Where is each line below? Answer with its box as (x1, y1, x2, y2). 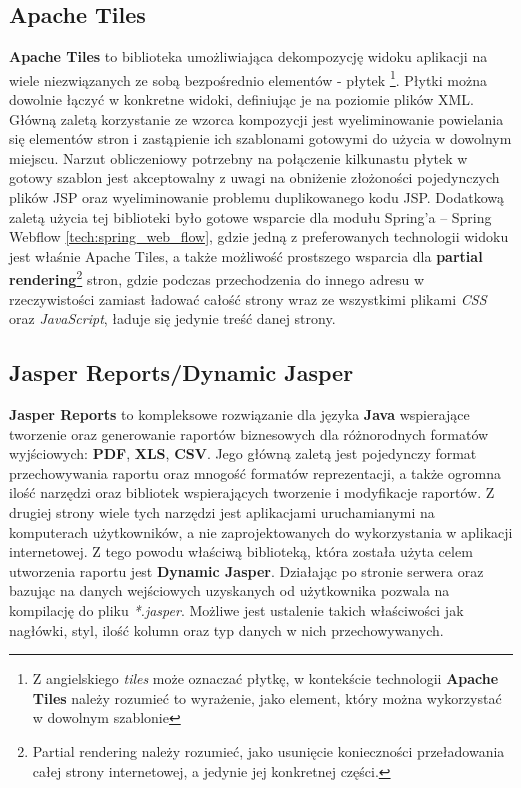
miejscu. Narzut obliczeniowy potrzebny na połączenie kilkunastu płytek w (9, 147, 468, 168)
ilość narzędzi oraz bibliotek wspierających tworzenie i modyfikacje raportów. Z (9, 482, 495, 503)
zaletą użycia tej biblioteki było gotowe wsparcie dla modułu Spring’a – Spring (9, 206, 492, 227)
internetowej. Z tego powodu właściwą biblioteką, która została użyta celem (9, 541, 473, 562)
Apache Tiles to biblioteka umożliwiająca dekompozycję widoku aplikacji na (9, 46, 488, 67)
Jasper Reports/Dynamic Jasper (9, 357, 354, 388)
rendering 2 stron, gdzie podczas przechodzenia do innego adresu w (9, 266, 425, 290)
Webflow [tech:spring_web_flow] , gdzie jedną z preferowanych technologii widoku (9, 226, 509, 247)
